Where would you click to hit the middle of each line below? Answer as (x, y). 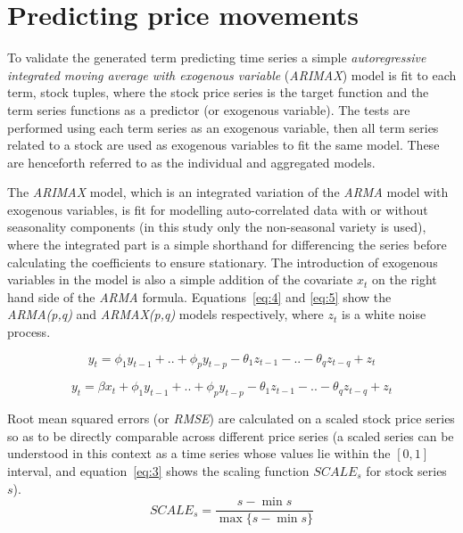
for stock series (406, 471)
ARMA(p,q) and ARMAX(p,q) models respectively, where (165, 314)
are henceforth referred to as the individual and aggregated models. (191, 162)
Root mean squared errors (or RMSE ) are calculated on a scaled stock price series (231, 418)
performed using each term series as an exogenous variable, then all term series (223, 127)
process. (29, 332)
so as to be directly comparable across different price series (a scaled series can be (231, 435)
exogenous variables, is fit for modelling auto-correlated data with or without (218, 209)
